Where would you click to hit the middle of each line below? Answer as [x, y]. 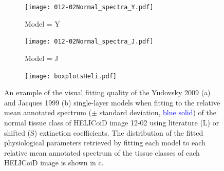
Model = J [42, 58]
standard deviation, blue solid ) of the [158, 112]
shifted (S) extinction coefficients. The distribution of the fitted [104, 132]
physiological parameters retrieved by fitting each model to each [105, 143]
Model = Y [42, 23]
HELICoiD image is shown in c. [54, 163]
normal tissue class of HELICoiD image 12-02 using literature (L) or [112, 122]
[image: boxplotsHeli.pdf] [71, 76]
